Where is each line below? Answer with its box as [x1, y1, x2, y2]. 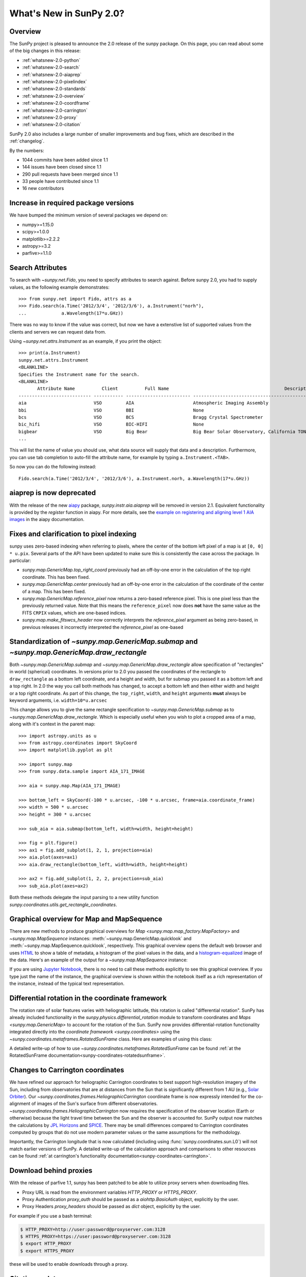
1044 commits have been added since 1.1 [22, 156, 108, 163]
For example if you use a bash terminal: [9, 1213, 92, 1219]
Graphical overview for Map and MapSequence [9, 915, 163, 924]
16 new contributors [22, 185, 64, 192]
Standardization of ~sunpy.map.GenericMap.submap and [9, 637, 198, 646]
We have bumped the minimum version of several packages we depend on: [9, 212, 168, 218]
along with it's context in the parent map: [9, 721, 95, 727]
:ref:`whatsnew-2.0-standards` [22, 86, 87, 92]
